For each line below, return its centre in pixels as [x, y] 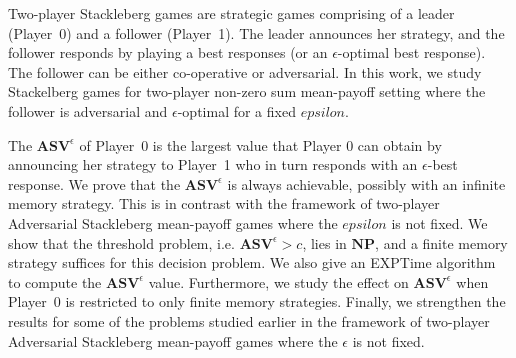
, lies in [324, 242]
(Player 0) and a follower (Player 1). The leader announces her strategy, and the [256, 32]
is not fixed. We [439, 222]
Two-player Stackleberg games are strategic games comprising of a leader [231, 13]
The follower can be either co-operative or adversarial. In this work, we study [245, 71]
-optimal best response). [411, 52]
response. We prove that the [94, 183]
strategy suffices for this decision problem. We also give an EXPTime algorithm [252, 262]
